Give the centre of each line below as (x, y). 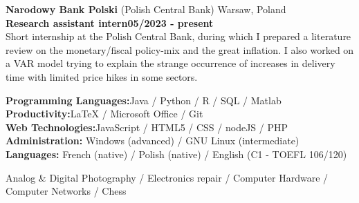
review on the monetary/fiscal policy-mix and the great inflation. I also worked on (180, 49)
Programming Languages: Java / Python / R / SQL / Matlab (144, 100)
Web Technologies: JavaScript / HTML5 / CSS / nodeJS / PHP (147, 127)
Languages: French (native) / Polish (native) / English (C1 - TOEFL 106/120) (176, 154)
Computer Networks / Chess (66, 191)
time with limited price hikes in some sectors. (102, 76)
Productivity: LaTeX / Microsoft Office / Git (104, 114)
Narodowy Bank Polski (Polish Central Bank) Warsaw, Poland (146, 9)
